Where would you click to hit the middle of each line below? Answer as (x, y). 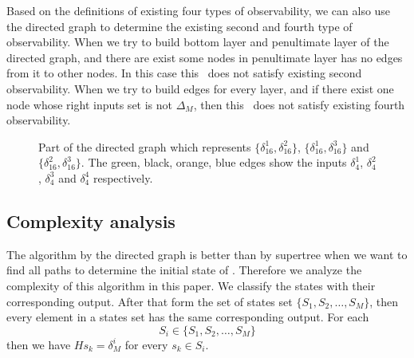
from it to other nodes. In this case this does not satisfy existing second (184, 73)
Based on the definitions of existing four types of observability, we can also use (199, 10)
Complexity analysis (91, 220)
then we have (39, 344)
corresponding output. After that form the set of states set (150, 301)
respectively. (123, 177)
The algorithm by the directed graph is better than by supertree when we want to (207, 254)
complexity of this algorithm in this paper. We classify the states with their (191, 285)
